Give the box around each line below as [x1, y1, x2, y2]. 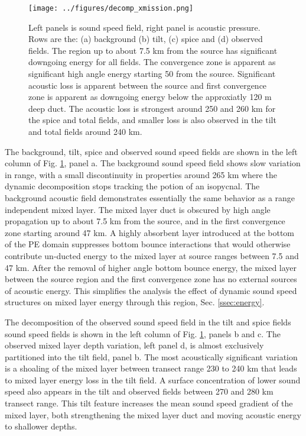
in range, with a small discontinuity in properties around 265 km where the [5, 168, 277, 180]
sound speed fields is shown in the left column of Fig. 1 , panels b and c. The [5, 327, 281, 340]
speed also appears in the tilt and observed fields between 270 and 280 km [5, 385, 274, 398]
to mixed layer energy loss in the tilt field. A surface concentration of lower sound [5, 373, 301, 386]
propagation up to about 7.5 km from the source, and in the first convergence [5, 215, 285, 227]
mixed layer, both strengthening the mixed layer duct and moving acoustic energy [5, 408, 301, 421]
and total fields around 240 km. [28, 125, 142, 137]
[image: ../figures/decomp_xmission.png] [28, 4, 194, 12]
